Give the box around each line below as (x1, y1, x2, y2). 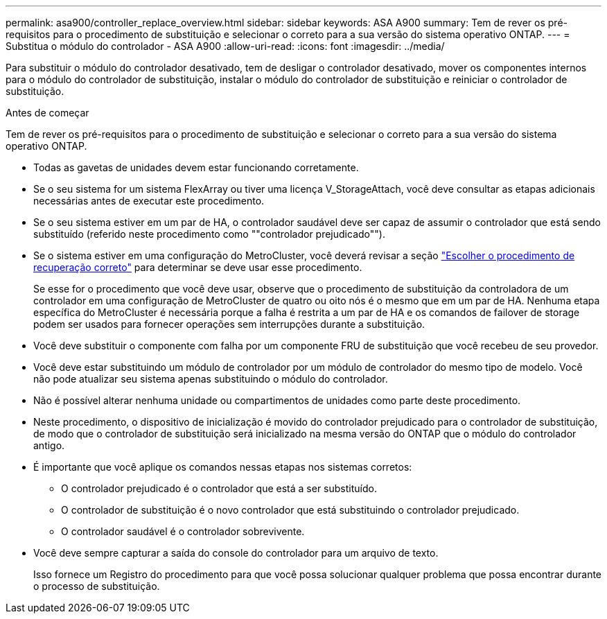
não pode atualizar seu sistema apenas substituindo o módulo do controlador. (33, 373, 388, 385)
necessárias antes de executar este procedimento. (33, 195, 265, 207)
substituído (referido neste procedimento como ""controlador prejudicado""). (33, 228, 385, 240)
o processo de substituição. (33, 580, 160, 592)
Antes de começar (6, 107, 89, 119)
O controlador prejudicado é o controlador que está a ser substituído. (61, 482, 377, 494)
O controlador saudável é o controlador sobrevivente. (61, 525, 305, 537)
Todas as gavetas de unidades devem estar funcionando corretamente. (33, 162, 359, 173)
